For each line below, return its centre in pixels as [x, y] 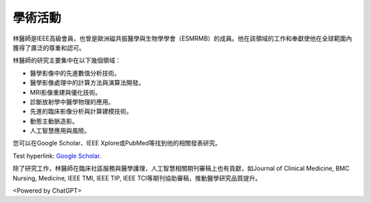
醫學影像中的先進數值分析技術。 [75, 73]
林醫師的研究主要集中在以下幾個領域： [67, 60]
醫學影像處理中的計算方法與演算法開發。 [87, 83]
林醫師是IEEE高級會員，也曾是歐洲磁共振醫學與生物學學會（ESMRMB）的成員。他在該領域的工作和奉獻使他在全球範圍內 [182, 38]
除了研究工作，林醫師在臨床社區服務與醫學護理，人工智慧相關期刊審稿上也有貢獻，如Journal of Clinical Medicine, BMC [181, 169]
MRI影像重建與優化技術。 [66, 92]
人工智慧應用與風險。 [60, 131]
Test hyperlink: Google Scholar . [57, 156]
